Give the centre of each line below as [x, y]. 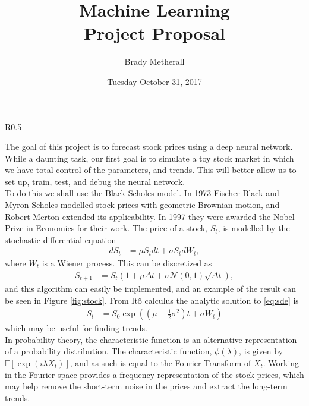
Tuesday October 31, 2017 [154, 81]
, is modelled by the [254, 228]
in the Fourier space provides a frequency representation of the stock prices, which [154, 374]
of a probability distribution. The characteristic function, [108, 351]
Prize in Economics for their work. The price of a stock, [106, 228]
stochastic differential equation [61, 239]
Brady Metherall [154, 62]
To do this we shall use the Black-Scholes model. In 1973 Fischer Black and [142, 193]
